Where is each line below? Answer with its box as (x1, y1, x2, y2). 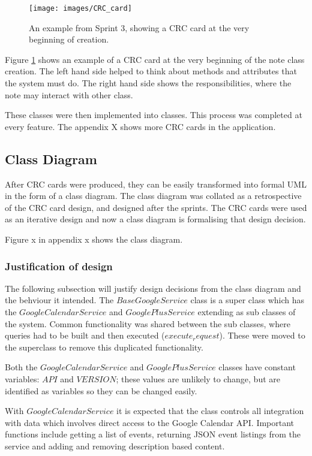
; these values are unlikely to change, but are (116, 372, 280, 385)
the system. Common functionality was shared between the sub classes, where (5, 317, 290, 330)
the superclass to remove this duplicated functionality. (5, 340, 203, 353)
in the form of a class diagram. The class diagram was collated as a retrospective (5, 189, 302, 202)
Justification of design (5, 258, 113, 273)
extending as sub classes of (197, 305, 296, 318)
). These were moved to (219, 329, 305, 342)
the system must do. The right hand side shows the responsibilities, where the (5, 77, 292, 89)
